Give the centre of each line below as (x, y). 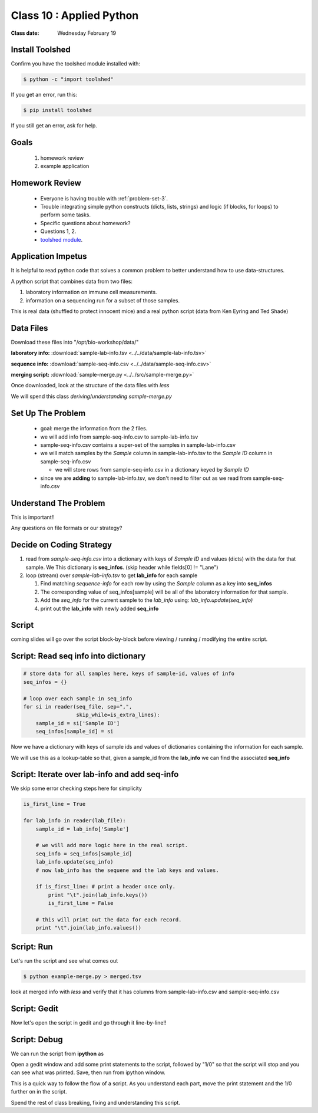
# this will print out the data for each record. (109, 919)
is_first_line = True (54, 804)
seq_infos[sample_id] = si (75, 732)
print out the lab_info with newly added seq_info (100, 608)
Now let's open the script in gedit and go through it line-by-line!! (89, 1022)
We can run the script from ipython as (57, 1053)
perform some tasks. (66, 215)
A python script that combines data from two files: (72, 281)
